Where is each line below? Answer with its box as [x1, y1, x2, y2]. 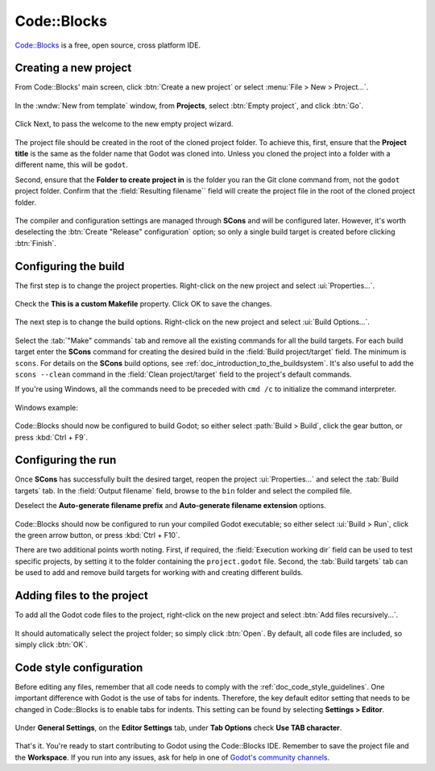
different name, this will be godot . [14, 160, 129, 169]
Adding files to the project [14, 589, 148, 602]
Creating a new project [14, 61, 132, 75]
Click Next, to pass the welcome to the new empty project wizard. [14, 119, 234, 129]
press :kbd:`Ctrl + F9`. [14, 432, 89, 442]
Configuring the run [14, 453, 117, 467]
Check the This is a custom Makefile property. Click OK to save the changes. [14, 299, 273, 309]
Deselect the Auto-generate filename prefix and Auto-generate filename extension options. [14, 501, 326, 511]
